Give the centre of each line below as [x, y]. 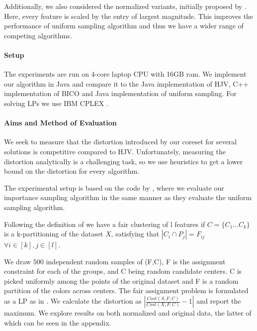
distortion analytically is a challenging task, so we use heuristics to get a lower [124, 161]
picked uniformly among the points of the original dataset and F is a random [121, 280]
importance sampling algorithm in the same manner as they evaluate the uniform [128, 197]
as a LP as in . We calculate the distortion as [73, 301]
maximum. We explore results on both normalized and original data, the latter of [128, 313]
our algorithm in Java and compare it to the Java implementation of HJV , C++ [127, 83]
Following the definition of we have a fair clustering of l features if [105, 224]
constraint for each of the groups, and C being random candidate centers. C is [123, 271]
